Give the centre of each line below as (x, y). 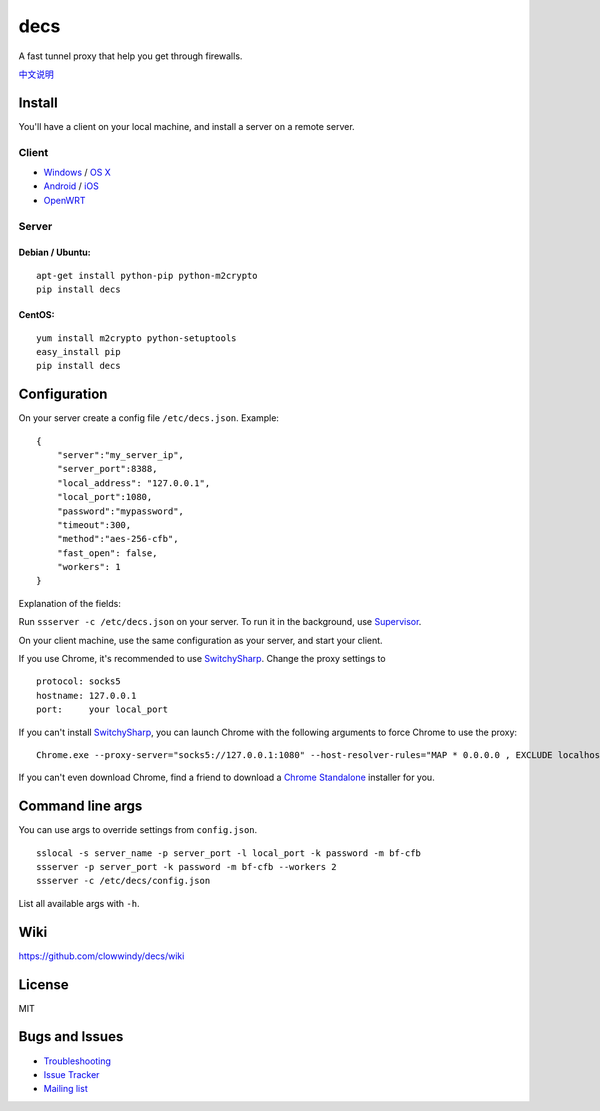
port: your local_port (102, 709)
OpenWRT (64, 200)
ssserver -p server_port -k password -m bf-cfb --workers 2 (186, 867)
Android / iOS (71, 186)
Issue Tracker (71, 1074)
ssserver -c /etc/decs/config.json (123, 881)
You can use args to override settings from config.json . (138, 830)
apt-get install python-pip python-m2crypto (147, 275)
